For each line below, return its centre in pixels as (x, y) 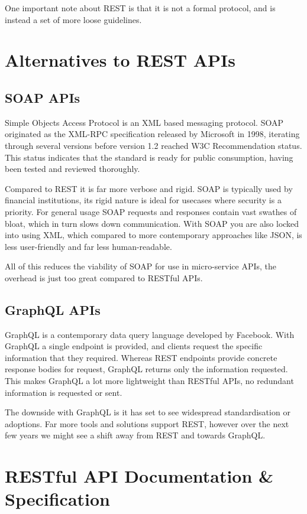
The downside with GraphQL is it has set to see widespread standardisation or (148, 412)
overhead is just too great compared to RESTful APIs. (104, 277)
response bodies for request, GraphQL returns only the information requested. (146, 369)
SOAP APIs (43, 97)
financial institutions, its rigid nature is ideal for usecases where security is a (143, 200)
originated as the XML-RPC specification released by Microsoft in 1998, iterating (152, 134)
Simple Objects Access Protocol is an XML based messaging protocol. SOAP (144, 122)
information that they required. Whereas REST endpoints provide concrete (141, 357)
